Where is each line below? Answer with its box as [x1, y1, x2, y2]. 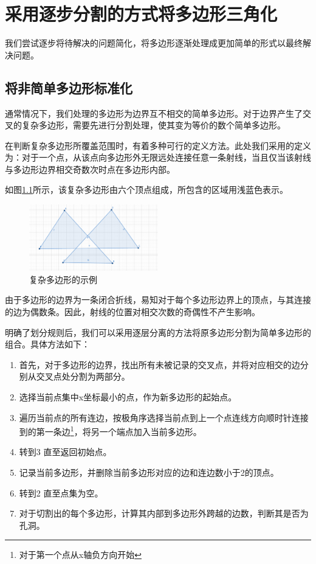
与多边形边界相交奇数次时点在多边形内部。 [5, 162, 175, 175]
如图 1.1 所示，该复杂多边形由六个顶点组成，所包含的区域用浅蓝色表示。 [5, 183, 288, 196]
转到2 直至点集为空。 [19, 486, 103, 499]
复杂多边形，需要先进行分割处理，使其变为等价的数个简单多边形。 [21, 119, 286, 131]
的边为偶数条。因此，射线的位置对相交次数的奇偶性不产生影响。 [5, 305, 260, 318]
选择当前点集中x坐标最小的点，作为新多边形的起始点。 [19, 391, 237, 403]
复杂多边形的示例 [29, 273, 97, 285]
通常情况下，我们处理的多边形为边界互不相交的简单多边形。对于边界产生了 [5, 106, 303, 119]
